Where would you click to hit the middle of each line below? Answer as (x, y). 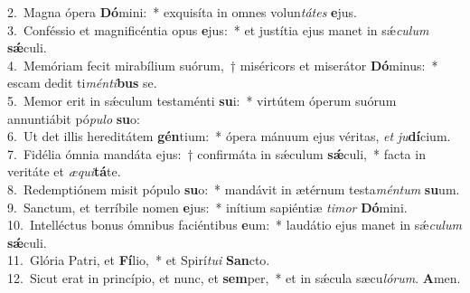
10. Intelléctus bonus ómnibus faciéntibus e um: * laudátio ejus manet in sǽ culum (235, 225)
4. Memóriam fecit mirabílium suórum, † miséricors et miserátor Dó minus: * (223, 65)
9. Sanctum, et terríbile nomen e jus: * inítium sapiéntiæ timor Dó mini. (207, 207)
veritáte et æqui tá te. (64, 171)
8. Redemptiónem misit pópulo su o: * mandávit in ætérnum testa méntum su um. (234, 189)
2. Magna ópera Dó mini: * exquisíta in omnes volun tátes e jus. (182, 12)
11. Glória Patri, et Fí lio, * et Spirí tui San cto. (139, 260)
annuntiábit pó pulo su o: (74, 118)
